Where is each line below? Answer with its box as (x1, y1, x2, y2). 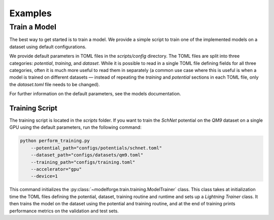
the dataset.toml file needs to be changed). (9, 81, 100, 87)
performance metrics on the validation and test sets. (9, 208, 119, 214)
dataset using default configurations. (9, 44, 87, 50)
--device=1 (30, 173, 58, 179)
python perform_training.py (20, 138, 90, 144)
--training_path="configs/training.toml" (30, 159, 135, 165)
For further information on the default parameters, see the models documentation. (9, 91, 181, 97)
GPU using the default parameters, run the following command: (9, 124, 142, 130)
